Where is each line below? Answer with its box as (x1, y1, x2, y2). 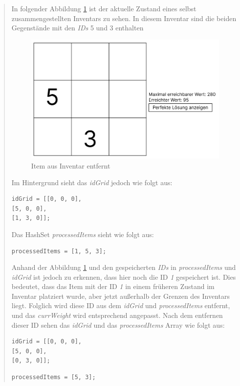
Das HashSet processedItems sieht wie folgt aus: (11, 229, 154, 239)
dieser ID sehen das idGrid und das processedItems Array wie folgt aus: (11, 319, 225, 330)
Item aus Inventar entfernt (31, 160, 110, 170)
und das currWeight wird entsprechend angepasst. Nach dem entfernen (11, 310, 223, 320)
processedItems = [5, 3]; (11, 374, 96, 381)
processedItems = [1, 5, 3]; (11, 247, 107, 255)
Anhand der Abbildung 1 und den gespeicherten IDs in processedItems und (11, 262, 236, 272)
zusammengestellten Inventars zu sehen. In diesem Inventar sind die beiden (11, 13, 237, 23)
